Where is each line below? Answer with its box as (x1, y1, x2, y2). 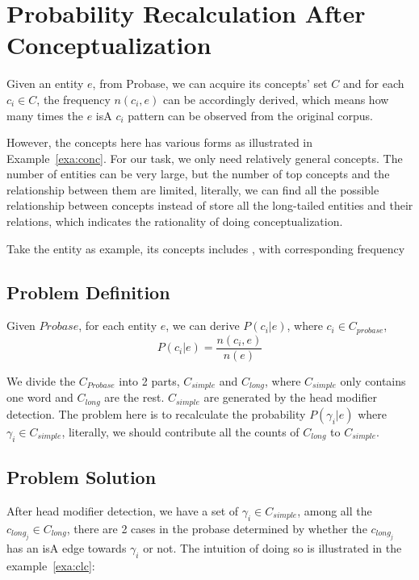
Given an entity (6, 75, 84, 92)
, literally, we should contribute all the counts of (61, 423, 300, 440)
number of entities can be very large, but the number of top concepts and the (6, 165, 390, 182)
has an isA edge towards (6, 540, 127, 557)
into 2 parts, (119, 372, 180, 389)
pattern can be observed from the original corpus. (128, 106, 373, 123)
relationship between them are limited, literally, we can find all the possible (6, 181, 379, 198)
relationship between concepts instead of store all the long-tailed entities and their (6, 197, 413, 214)
